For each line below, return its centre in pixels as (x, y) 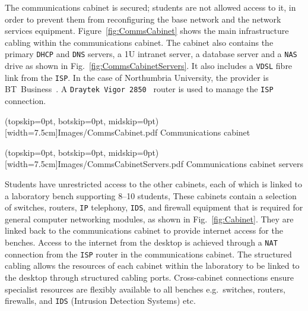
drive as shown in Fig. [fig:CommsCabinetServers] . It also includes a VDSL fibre (149, 66)
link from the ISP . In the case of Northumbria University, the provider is (137, 77)
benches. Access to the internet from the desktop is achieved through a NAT (141, 242)
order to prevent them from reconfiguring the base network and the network (143, 19)
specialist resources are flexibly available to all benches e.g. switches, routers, (145, 289)
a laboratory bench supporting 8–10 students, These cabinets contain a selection (151, 195)
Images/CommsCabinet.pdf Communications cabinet (154, 132)
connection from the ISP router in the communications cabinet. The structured (148, 254)
